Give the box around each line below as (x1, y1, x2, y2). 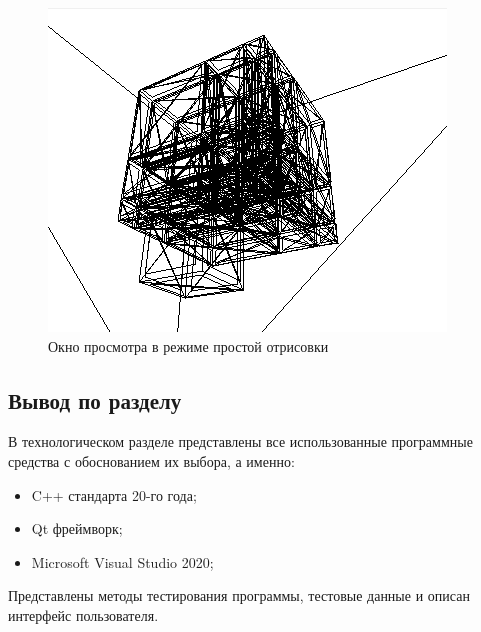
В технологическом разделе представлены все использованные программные (8, 431, 473, 452)
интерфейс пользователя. (8, 604, 159, 625)
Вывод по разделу (8, 384, 182, 415)
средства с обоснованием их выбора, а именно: (8, 450, 295, 471)
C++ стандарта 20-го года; (31, 484, 197, 505)
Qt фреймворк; (31, 518, 123, 539)
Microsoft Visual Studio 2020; (31, 551, 214, 572)
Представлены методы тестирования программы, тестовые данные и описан (8, 585, 470, 606)
